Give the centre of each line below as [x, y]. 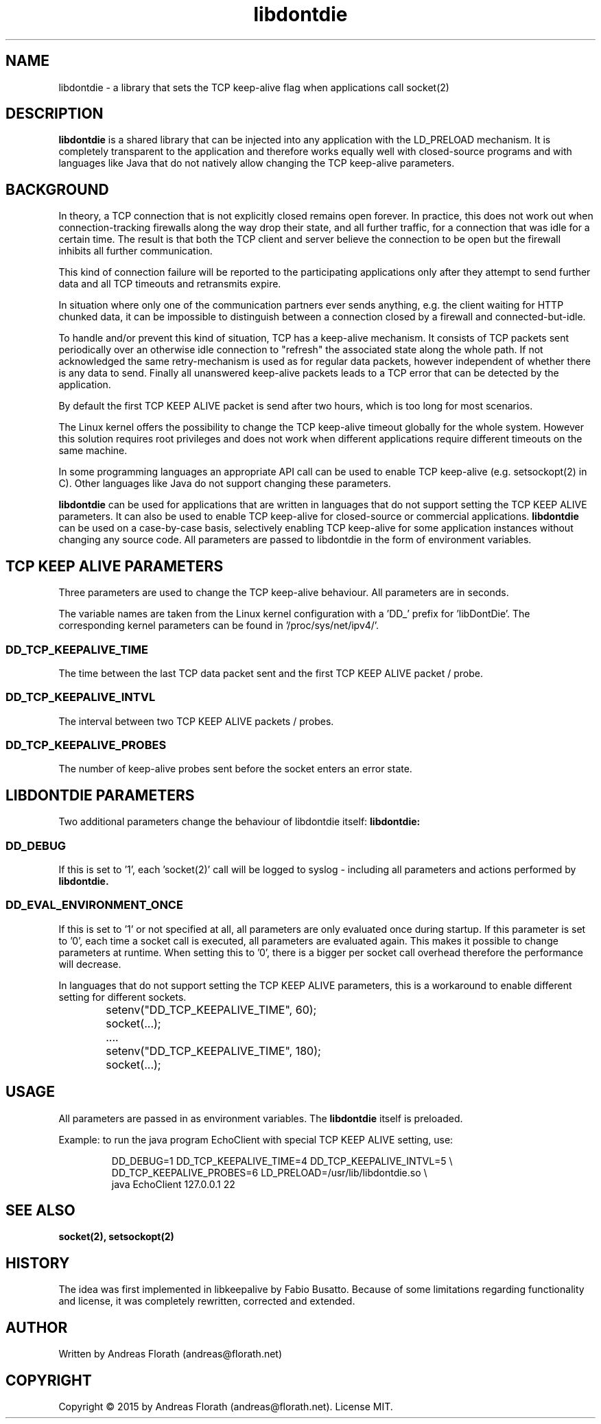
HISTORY [38, 1263]
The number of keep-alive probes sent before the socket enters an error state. [235, 769]
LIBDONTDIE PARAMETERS [100, 795]
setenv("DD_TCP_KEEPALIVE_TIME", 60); [211, 1009]
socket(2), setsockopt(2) [116, 1237]
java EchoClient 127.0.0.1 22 [173, 1184]
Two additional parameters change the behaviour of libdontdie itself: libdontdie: [239, 822]
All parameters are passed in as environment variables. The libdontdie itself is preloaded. [261, 1118]
